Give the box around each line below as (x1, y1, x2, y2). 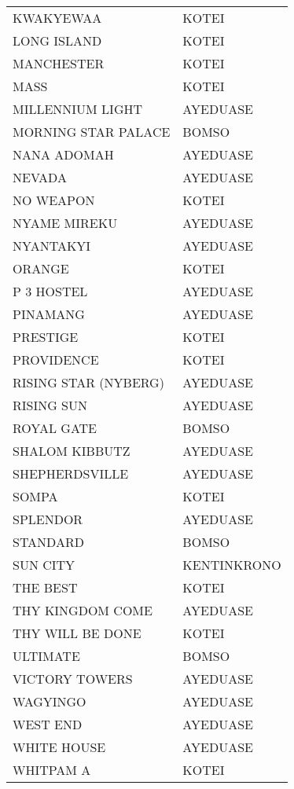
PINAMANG (13, 305, 85, 323)
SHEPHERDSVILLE (13, 464, 129, 483)
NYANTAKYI (13, 237, 91, 255)
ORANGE (13, 259, 69, 277)
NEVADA (13, 168, 67, 186)
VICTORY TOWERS (13, 670, 133, 688)
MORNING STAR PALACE (13, 123, 171, 141)
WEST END (13, 715, 83, 733)
